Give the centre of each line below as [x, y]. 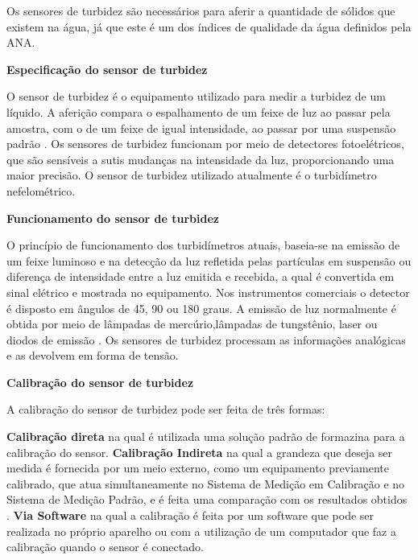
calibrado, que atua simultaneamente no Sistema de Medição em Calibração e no [206, 483]
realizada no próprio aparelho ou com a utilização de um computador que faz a [201, 531]
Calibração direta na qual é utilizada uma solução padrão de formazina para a [206, 436]
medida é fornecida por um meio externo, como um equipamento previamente [198, 468]
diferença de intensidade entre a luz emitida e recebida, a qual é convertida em [201, 276]
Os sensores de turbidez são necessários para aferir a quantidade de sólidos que [201, 10]
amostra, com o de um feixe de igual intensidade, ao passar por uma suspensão [201, 128]
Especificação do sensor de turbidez [107, 69]
